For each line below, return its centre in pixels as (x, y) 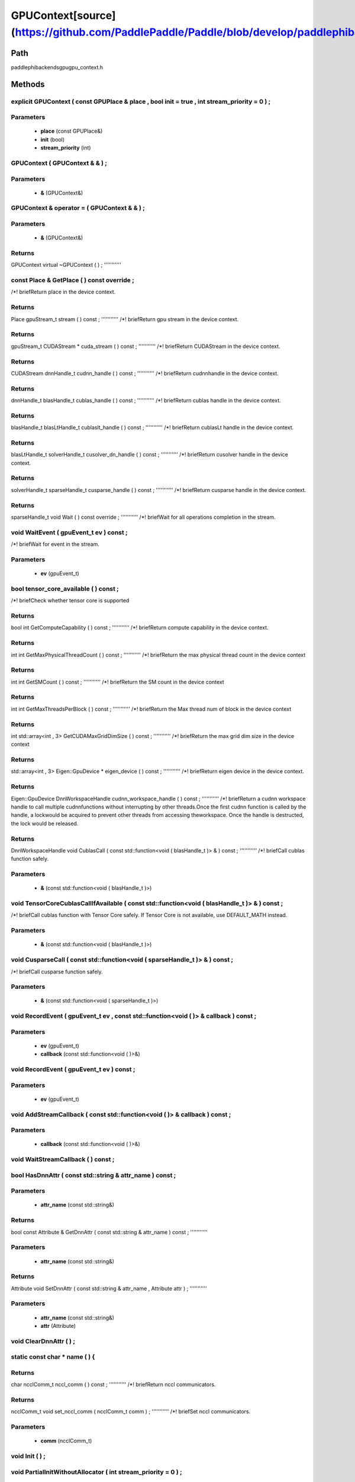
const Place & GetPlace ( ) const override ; (72, 280)
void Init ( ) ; (28, 1457)
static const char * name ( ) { (53, 1357)
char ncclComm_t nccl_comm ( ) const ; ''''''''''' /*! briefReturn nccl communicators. (113, 1385)
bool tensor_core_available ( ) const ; (65, 589)
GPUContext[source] (63, 15)
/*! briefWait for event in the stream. (55, 544)
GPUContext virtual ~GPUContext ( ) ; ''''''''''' (66, 265)
